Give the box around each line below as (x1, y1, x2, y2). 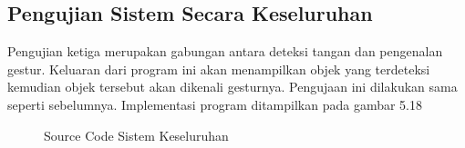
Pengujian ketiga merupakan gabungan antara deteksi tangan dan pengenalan (7, 42, 443, 61)
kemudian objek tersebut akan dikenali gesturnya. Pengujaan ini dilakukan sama (7, 77, 458, 96)
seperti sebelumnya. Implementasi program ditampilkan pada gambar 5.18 (7, 94, 423, 113)
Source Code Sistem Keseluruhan (44, 125, 229, 144)
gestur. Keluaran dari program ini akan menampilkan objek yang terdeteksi (7, 59, 430, 78)
